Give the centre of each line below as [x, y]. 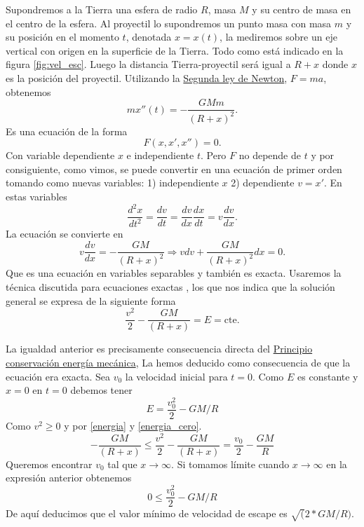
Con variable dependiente [60, 155]
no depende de [270, 155]
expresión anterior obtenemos [69, 478]
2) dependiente [263, 183]
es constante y [328, 376]
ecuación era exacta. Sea [58, 376]
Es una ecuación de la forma [67, 131]
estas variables [36, 196]
